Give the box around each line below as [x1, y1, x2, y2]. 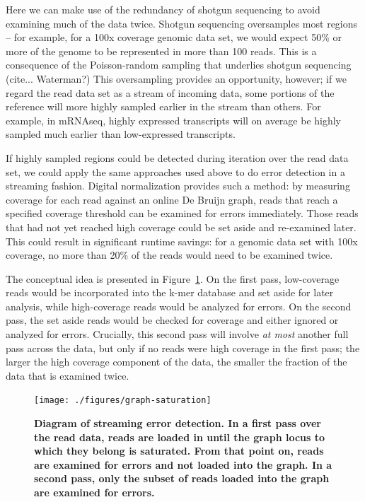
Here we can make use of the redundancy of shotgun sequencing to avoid [6, 2, 320, 16]
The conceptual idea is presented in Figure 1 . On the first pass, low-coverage [6, 271, 340, 286]
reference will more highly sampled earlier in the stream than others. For [6, 99, 321, 114]
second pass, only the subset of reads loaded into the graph [34, 471, 330, 486]
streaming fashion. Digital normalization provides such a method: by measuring [6, 178, 350, 193]
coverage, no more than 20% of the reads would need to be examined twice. [6, 247, 333, 262]
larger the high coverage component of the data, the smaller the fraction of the [6, 354, 347, 369]
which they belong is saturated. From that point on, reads [34, 443, 324, 458]
